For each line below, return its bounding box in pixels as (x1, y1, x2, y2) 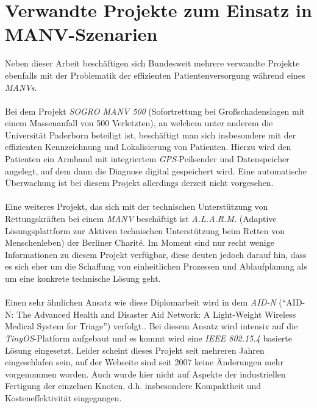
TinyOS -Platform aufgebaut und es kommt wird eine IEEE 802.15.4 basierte (5, 331, 293, 344)
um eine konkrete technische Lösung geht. (5, 272, 161, 284)
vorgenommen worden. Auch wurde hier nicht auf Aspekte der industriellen (5, 367, 286, 380)
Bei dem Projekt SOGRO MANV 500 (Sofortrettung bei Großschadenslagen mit (5, 104, 305, 117)
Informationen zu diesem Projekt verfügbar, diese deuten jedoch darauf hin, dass (5, 248, 307, 260)
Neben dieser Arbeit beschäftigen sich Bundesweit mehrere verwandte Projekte (5, 57, 300, 70)
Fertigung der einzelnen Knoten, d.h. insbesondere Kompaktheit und (5, 379, 262, 392)
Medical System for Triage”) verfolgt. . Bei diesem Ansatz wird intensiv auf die (5, 320, 298, 332)
